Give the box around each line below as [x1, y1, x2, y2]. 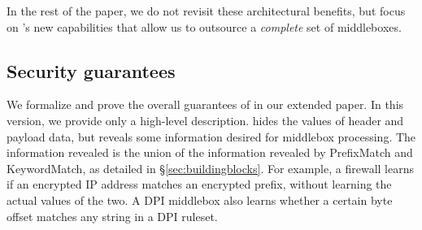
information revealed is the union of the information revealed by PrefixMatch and [7, 144, 413, 161]
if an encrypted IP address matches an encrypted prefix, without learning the [7, 176, 392, 193]
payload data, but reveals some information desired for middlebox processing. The [7, 128, 416, 145]
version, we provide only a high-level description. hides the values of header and [7, 111, 404, 128]
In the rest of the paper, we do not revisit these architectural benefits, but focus [7, 2, 406, 19]
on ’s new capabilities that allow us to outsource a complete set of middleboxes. [7, 18, 402, 35]
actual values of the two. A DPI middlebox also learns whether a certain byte [7, 191, 393, 208]
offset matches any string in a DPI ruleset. [7, 207, 218, 224]
